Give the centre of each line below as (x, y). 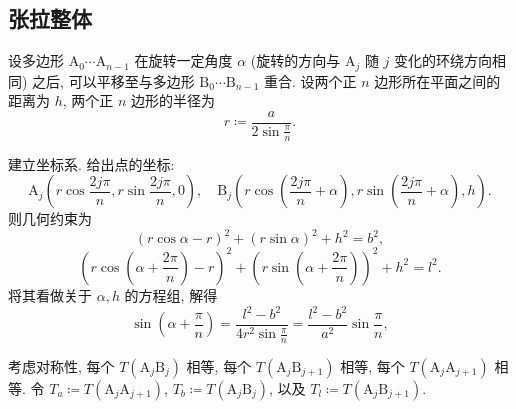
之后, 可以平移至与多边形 (113, 80)
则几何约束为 (50, 218)
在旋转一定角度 (183, 60)
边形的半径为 (173, 100)
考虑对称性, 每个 (61, 365)
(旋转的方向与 (295, 60)
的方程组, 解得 (171, 294)
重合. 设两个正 (310, 80)
